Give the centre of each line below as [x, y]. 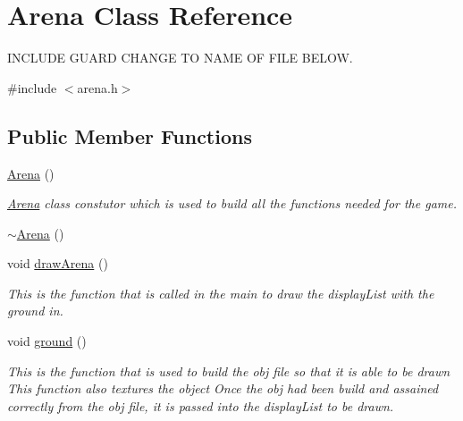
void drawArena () [58, 263]
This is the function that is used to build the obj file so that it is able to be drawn [229, 370]
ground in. [35, 311]
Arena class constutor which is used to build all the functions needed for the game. [232, 203]
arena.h [97, 87]
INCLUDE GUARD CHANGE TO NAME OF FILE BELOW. [180, 58]
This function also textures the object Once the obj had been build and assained [223, 388]
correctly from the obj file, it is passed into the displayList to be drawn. [201, 405]
